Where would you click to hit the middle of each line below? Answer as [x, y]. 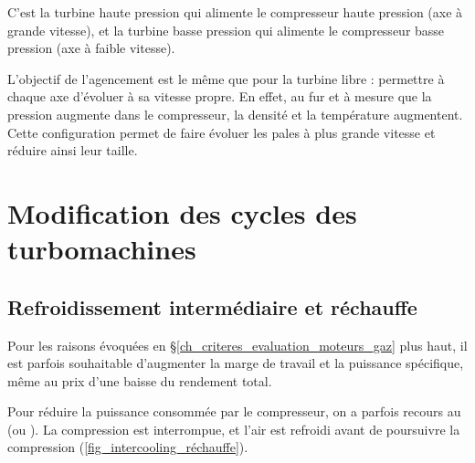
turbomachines [102, 249]
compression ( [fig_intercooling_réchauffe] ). [128, 447]
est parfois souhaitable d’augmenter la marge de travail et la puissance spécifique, [236, 363]
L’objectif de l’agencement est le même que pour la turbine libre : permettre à [226, 78]
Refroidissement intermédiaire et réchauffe [212, 306]
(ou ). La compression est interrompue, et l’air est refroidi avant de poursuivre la [234, 429]
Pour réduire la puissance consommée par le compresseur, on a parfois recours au [234, 411]
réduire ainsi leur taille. [73, 150]
